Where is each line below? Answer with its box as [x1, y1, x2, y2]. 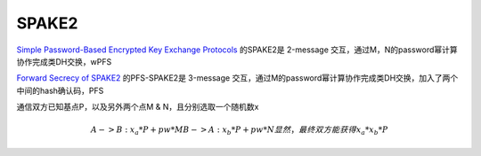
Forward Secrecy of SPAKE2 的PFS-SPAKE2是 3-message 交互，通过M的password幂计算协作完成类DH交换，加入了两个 [16, 73, 459, 83]
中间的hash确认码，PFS [16, 85, 104, 96]
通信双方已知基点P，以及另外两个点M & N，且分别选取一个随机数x [16, 102, 259, 113]
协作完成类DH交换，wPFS [16, 56, 112, 66]
